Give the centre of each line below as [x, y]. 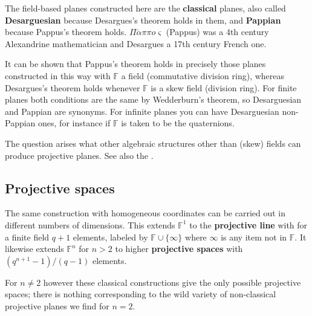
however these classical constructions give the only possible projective [172, 282]
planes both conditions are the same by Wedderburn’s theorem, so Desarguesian [153, 99]
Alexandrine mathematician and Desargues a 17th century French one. [136, 43]
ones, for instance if [74, 123]
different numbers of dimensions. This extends [90, 224]
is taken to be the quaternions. [178, 123]
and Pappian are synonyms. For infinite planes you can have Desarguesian [142, 111]
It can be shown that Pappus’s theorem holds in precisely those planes [135, 64]
